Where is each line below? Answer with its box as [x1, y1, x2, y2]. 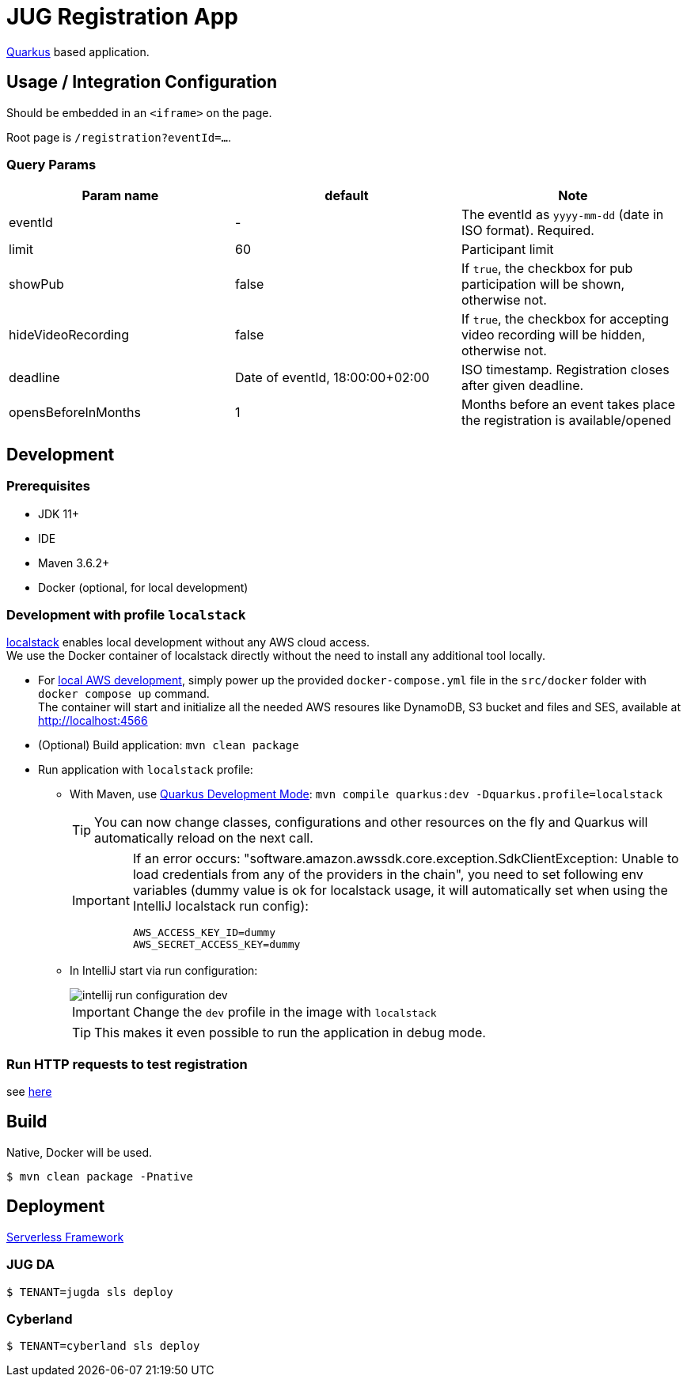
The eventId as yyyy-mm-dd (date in [461, 207, 664, 223]
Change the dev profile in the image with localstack [132, 1004, 437, 1021]
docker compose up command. [38, 687, 210, 701]
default [325, 188, 369, 204]
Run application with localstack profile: [38, 763, 253, 777]
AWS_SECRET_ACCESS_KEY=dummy [132, 938, 301, 951]
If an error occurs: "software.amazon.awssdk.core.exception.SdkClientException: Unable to [132, 851, 679, 867]
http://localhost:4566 [38, 714, 148, 728]
